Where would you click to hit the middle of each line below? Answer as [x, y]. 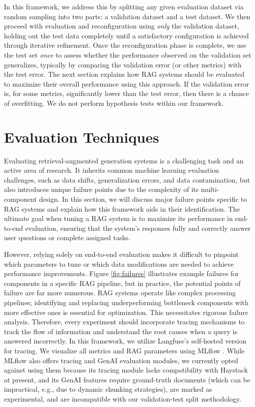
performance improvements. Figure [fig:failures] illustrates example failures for [122, 273]
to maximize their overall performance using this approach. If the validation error [127, 83]
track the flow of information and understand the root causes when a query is [121, 331]
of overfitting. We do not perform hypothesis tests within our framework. [114, 103]
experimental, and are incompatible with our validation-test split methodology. [123, 398]
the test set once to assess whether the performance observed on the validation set [128, 54]
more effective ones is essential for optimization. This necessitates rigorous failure [126, 312]
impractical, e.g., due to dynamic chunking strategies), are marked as [108, 389]
